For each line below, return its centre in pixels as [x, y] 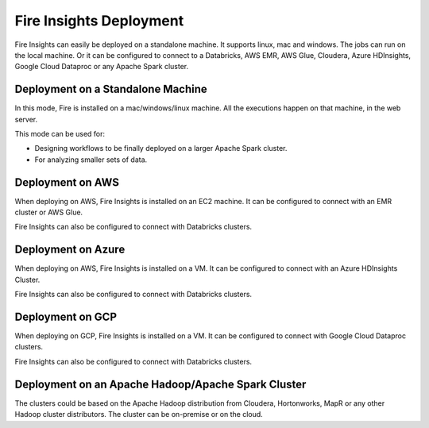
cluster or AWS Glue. [49, 212]
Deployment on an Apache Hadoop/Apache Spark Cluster [160, 384]
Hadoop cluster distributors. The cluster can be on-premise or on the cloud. [139, 415]
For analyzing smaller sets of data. [91, 160]
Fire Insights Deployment [99, 21]
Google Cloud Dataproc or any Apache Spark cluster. [102, 67]
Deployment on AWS [67, 182]
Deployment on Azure [70, 250]
